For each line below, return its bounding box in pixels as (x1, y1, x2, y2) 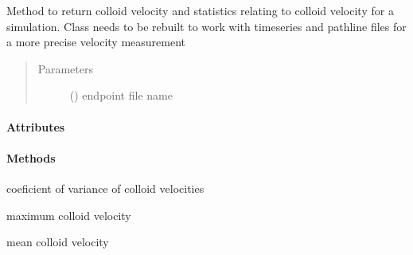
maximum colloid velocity (6, 206, 131, 223)
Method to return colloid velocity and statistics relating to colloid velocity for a (6, 2, 394, 18)
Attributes (6, 118, 65, 135)
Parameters (37, 60, 93, 76)
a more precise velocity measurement (6, 33, 185, 50)
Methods (6, 149, 56, 166)
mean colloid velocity (6, 233, 109, 250)
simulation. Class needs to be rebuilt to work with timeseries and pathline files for (6, 18, 407, 34)
